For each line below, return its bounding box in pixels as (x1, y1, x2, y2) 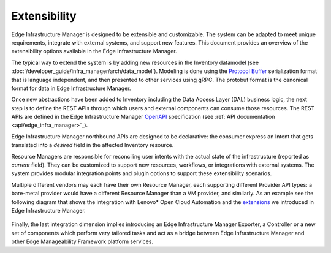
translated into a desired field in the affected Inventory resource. (11, 142, 174, 149)
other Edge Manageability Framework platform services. (11, 238, 153, 245)
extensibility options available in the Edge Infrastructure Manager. (11, 48, 177, 55)
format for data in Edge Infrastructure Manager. (11, 85, 131, 92)
